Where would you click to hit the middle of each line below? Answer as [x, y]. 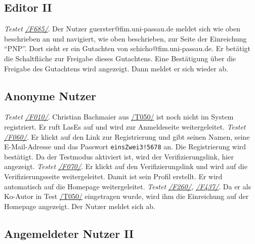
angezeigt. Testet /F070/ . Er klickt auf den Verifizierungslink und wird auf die [126, 166]
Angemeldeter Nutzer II [69, 233]
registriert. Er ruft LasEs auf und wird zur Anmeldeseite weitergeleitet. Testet [125, 126]
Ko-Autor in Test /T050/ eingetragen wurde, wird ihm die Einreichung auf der [126, 196]
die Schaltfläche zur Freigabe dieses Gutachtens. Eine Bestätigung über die [120, 58]
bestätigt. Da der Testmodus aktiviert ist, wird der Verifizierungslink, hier [119, 156]
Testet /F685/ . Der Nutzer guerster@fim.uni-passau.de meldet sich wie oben [122, 29]
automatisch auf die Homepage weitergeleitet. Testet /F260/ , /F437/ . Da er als [127, 186]
